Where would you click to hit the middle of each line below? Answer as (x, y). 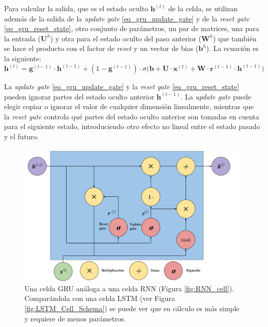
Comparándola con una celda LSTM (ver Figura (100, 298)
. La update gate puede (216, 96)
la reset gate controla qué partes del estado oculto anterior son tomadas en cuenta (132, 116)
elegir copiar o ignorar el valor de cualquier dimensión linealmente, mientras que (129, 106)
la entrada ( (22, 38)
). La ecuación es (232, 48)
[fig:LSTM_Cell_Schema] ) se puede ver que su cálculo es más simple (132, 308)
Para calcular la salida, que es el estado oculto (76, 8)
